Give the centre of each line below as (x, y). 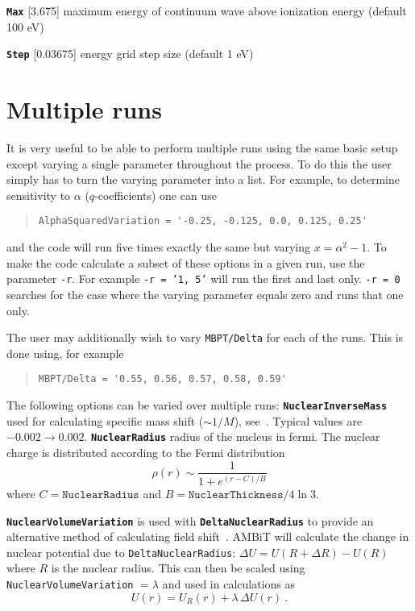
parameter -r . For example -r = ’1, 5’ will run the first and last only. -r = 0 (203, 278)
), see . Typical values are (298, 420)
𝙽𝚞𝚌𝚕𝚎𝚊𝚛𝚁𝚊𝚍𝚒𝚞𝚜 (101, 495)
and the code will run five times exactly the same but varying (159, 247)
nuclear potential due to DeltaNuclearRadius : (121, 552)
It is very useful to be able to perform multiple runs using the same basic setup (202, 148)
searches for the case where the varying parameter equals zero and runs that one (205, 294)
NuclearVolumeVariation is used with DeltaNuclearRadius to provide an (190, 520)
